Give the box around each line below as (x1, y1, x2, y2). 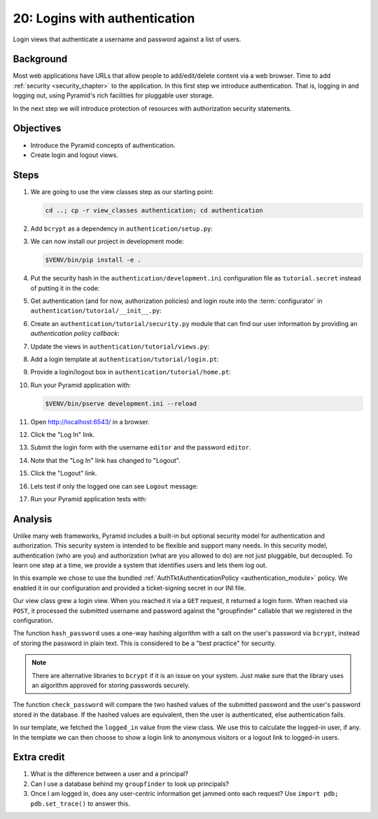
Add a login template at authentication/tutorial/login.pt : (30, 355, 219, 363)
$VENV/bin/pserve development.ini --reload (45, 400, 197, 407)
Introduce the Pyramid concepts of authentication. (30, 141, 176, 149)
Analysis (13, 513, 52, 525)
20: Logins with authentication (13, 11, 195, 26)
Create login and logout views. (30, 151, 119, 159)
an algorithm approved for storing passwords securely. (31, 681, 190, 689)
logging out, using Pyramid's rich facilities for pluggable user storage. (13, 91, 214, 100)
